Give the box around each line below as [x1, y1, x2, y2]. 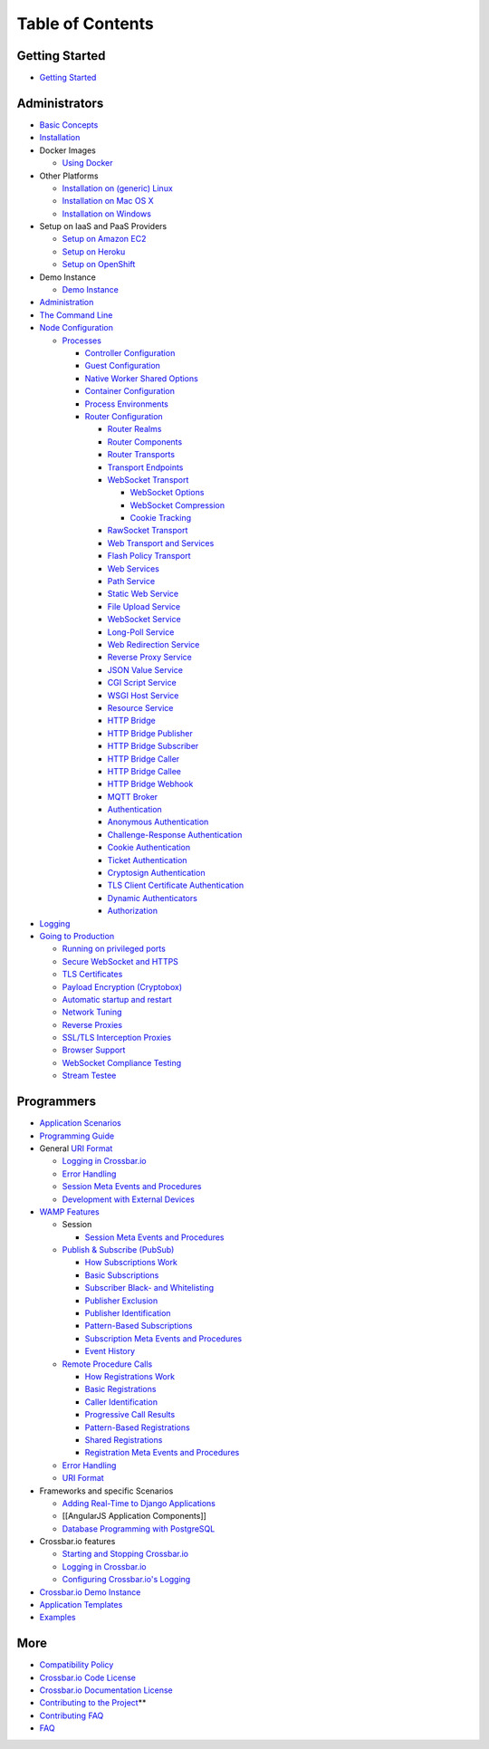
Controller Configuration [84, 348, 176, 358]
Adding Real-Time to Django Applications [62, 1497, 216, 1508]
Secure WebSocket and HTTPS [62, 956, 178, 966]
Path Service [107, 576, 156, 587]
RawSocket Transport [107, 525, 188, 536]
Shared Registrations [84, 1434, 163, 1445]
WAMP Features [39, 1206, 100, 1217]
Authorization [107, 906, 158, 917]
